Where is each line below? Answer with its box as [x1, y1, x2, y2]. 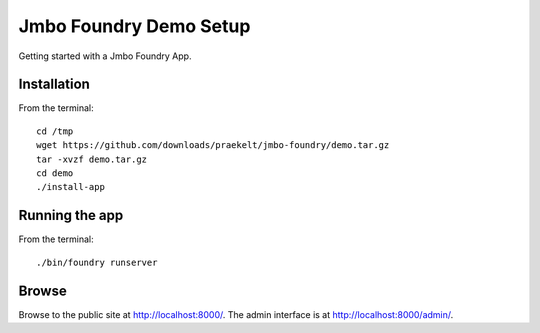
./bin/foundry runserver [36, 256, 158, 268]
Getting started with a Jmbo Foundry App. [18, 50, 192, 62]
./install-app [36, 181, 105, 193]
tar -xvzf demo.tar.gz [36, 153, 148, 165]
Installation [18, 76, 90, 93]
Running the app [18, 207, 124, 224]
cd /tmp [36, 125, 74, 137]
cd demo [36, 168, 74, 179]
